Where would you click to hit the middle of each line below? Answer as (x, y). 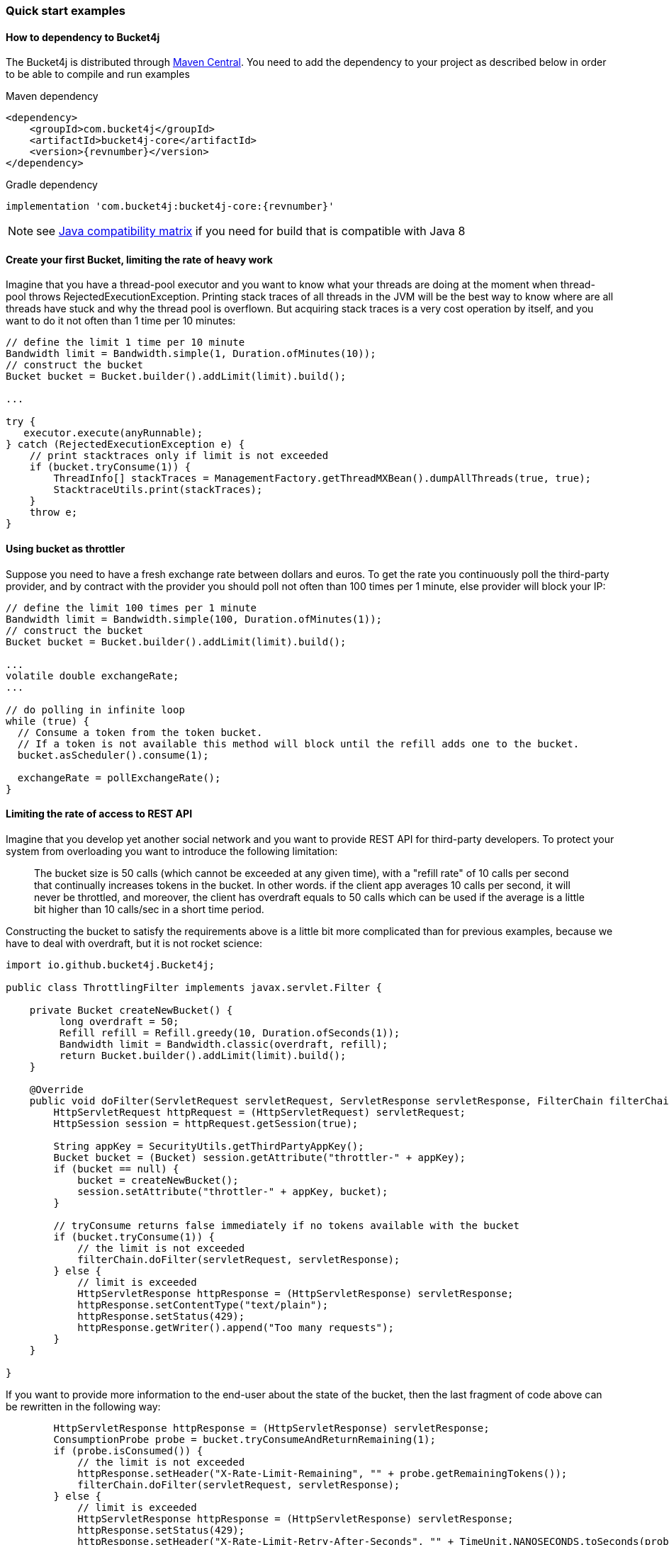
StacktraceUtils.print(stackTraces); (158, 490)
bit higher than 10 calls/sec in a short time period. (149, 909)
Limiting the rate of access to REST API (99, 814)
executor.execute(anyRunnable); (113, 433)
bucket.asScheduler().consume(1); (113, 755)
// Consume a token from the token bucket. (140, 732)
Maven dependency (52, 96)
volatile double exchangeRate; (92, 675)
